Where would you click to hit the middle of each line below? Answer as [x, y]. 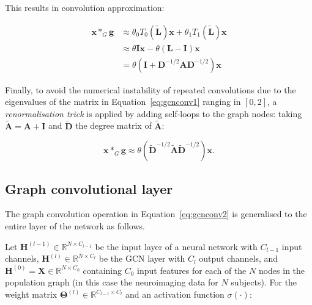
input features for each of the [192, 270]
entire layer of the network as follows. [75, 226]
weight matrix [31, 294]
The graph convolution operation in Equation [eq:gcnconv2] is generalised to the [156, 214]
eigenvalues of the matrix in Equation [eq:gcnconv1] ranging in [123, 102]
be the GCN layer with [142, 258]
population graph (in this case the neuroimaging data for [112, 282]
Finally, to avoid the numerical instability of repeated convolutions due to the [150, 89]
